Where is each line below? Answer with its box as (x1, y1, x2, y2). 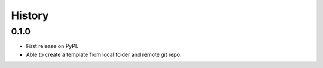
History (11, 9, 49, 22)
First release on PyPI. (26, 43, 79, 50)
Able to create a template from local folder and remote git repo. (26, 51, 182, 58)
